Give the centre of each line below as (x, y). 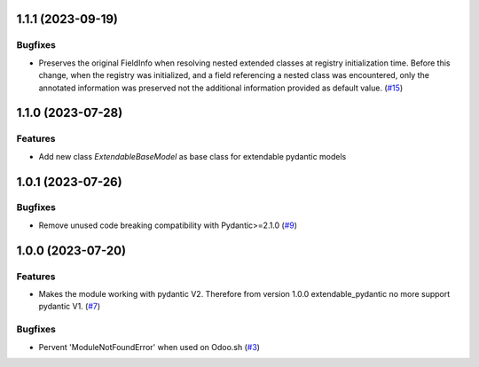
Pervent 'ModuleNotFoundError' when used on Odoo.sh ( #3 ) (149, 347)
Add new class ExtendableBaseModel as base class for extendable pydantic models (192, 156)
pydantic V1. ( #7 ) (70, 307)
